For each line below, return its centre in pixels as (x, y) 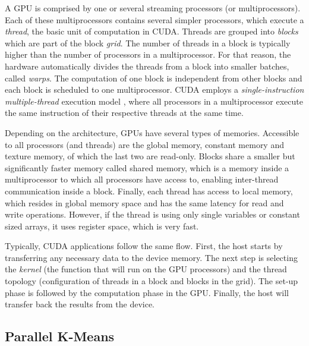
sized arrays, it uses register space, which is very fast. (102, 226)
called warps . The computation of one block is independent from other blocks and (154, 78)
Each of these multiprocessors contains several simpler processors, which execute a (154, 19)
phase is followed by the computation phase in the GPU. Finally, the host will (147, 292)
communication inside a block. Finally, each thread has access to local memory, (149, 191)
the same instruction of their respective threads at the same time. (124, 113)
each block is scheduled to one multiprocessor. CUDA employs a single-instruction (154, 89)
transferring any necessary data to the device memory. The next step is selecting (151, 257)
